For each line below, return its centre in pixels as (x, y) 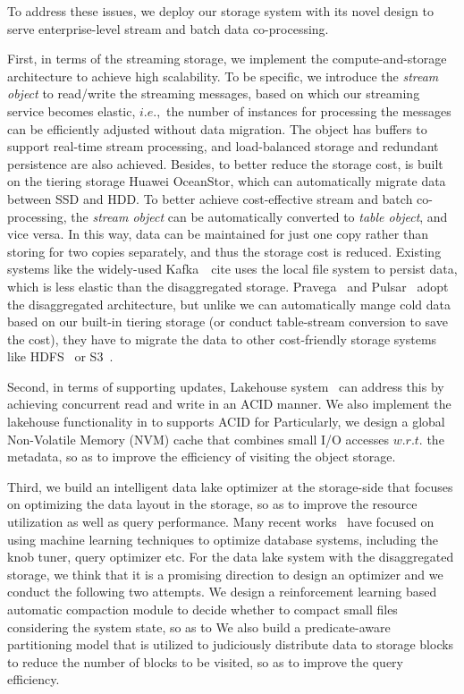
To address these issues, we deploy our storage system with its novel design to (220, 11)
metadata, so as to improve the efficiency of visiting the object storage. (202, 457)
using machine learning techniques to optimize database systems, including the (223, 539)
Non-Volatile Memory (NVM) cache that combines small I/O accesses (198, 439)
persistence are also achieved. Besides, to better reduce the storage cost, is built (225, 163)
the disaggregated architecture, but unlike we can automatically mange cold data (229, 304)
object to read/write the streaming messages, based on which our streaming (214, 93)
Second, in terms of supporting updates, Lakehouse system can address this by (226, 386)
